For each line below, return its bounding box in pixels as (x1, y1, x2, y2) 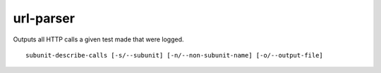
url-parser (13, 11, 75, 26)
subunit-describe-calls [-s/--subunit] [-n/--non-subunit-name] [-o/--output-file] (25, 51, 324, 59)
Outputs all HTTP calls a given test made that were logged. (13, 35, 184, 44)
